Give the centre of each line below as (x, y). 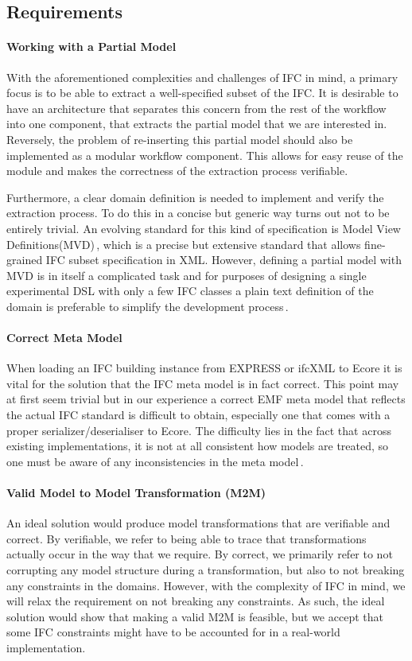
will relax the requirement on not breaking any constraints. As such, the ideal (196, 601)
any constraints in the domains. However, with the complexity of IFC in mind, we (206, 585)
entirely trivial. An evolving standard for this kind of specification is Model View (204, 228)
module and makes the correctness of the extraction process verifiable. (177, 171)
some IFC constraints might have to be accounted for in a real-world (173, 632)
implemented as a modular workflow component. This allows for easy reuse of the (205, 155)
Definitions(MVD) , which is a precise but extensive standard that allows (184, 244)
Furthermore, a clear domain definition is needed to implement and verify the (195, 197)
